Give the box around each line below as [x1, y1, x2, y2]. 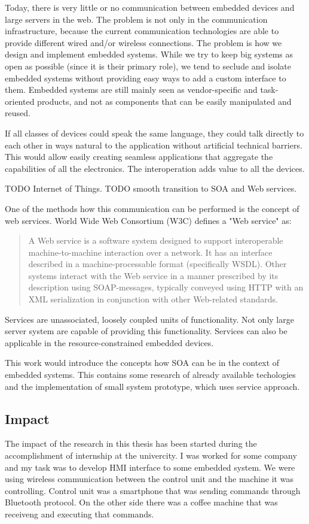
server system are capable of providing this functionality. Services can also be [5, 325, 287, 337]
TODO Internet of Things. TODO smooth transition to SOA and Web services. [5, 182, 297, 195]
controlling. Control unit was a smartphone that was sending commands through [5, 484, 301, 496]
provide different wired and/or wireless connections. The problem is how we [5, 36, 282, 49]
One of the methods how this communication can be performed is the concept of [5, 202, 299, 214]
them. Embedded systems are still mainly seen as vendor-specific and [5, 83, 258, 96]
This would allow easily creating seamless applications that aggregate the [5, 150, 273, 163]
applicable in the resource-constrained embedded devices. [5, 336, 214, 349]
